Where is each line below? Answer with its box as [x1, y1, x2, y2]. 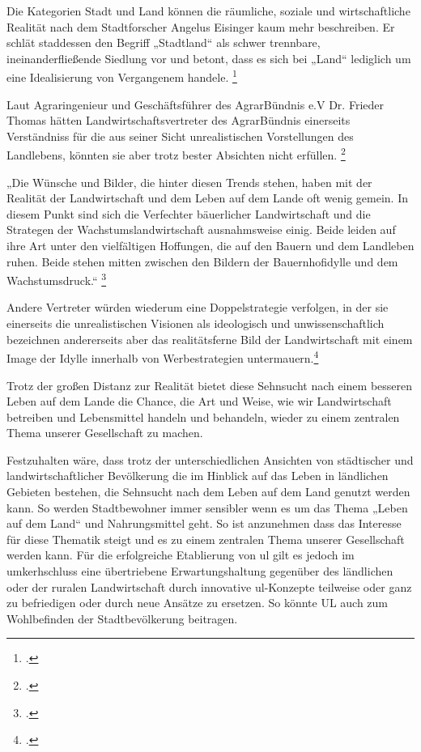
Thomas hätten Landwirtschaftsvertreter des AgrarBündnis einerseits [6, 112, 351, 129]
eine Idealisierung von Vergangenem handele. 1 [6, 66, 237, 86]
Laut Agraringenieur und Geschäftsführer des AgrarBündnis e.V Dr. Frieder [6, 96, 384, 113]
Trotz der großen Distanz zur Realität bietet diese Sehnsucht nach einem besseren [6, 376, 413, 393]
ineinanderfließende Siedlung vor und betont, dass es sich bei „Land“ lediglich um [6, 49, 411, 66]
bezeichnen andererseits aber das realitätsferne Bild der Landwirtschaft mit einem [6, 330, 413, 347]
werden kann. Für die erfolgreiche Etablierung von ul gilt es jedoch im [6, 546, 355, 563]
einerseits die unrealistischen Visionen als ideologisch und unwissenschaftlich [6, 315, 385, 332]
